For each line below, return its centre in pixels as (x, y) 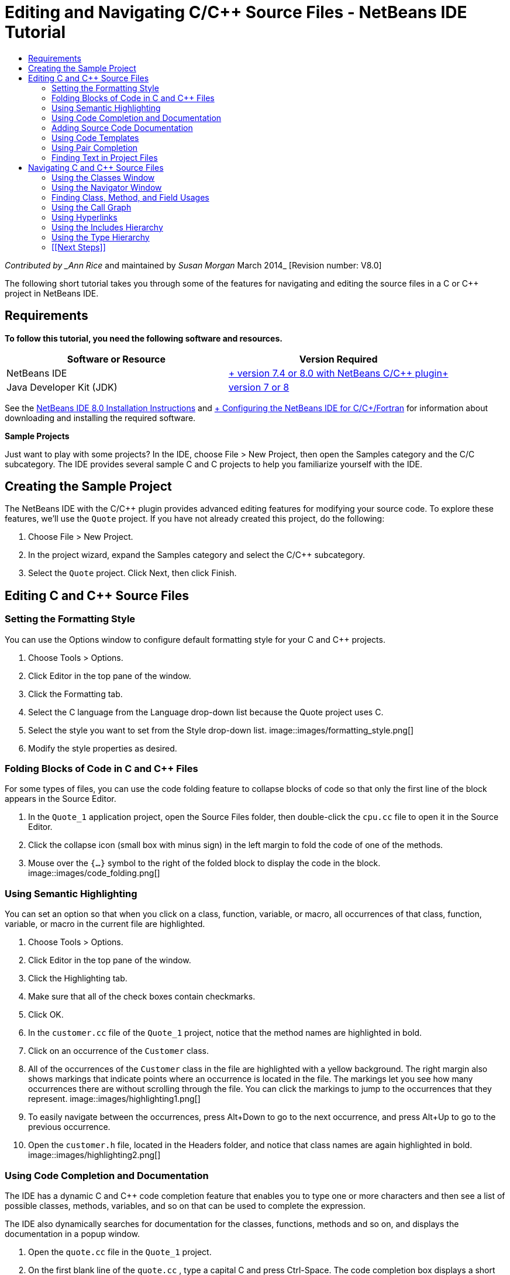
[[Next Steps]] (79, 247)
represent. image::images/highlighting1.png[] (114, 1099)
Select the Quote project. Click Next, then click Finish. (132, 573)
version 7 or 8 (259, 387)
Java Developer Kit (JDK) (62, 387)
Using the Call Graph (92, 207)
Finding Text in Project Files (105, 157)
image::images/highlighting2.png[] (94, 1155)
